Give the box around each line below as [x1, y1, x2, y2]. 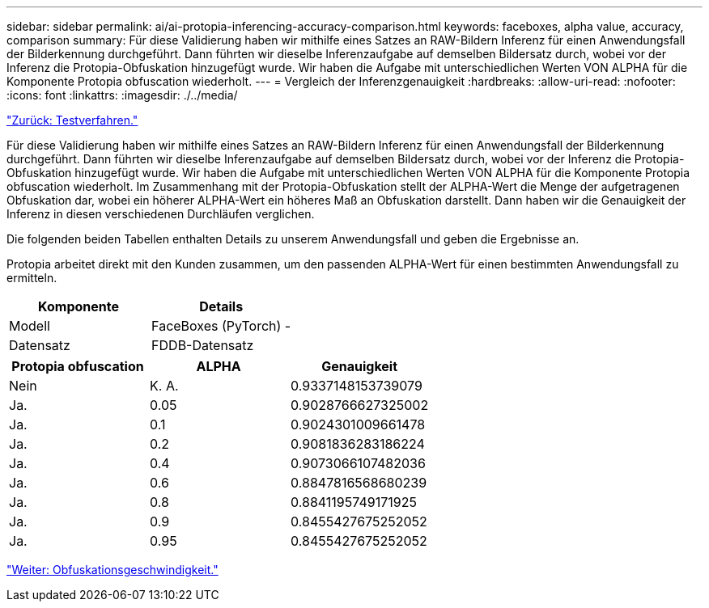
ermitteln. [6, 271, 57, 285]
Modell [9, 318, 50, 334]
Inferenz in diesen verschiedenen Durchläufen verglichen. [6, 207, 315, 221]
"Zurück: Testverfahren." [6, 113, 138, 127]
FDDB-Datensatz [151, 337, 254, 353]
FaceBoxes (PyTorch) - [151, 318, 291, 334]
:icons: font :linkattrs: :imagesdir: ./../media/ [6, 88, 238, 102]
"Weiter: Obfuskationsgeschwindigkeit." [6, 563, 219, 576]
